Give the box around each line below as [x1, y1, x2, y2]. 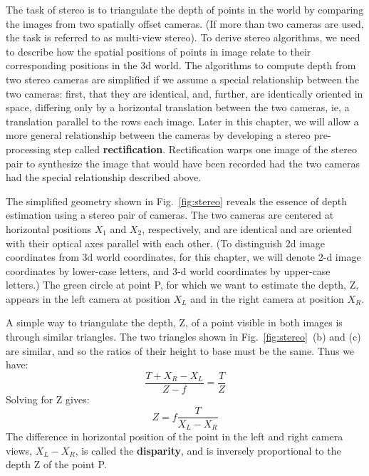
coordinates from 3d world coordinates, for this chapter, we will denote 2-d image [6, 249, 361, 264]
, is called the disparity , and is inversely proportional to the [75, 443, 341, 457]
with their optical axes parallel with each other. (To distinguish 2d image [6, 235, 325, 250]
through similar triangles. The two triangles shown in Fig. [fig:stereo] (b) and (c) [6, 329, 361, 344]
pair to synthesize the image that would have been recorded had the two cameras [6, 155, 360, 170]
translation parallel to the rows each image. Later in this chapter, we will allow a [6, 113, 359, 128]
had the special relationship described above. [6, 170, 202, 185]
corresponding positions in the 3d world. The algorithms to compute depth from [6, 58, 356, 73]
